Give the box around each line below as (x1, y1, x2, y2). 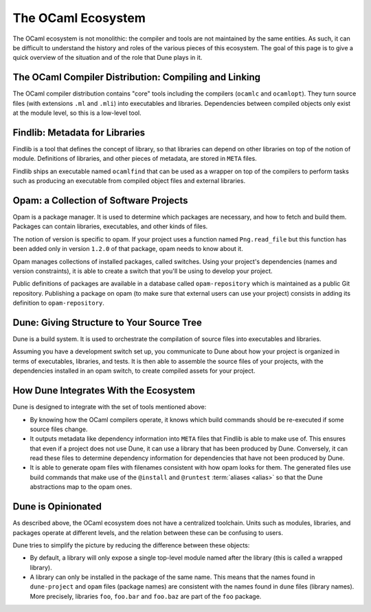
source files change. (30, 425, 88, 433)
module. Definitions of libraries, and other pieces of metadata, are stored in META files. (12, 155, 257, 163)
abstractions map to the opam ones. (30, 483, 133, 491)
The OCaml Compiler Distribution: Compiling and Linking (12, 72, 261, 83)
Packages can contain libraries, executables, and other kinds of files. (12, 222, 208, 230)
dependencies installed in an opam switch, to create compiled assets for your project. (12, 367, 256, 375)
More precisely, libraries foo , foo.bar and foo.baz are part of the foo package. (30, 592, 262, 600)
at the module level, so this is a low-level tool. (12, 109, 142, 117)
